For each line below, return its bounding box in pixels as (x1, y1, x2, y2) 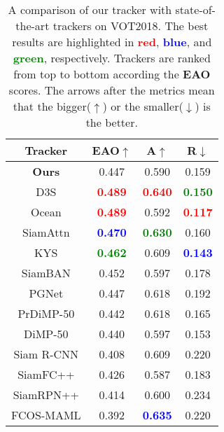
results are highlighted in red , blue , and (12, 34, 212, 50)
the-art (15, 18, 50, 34)
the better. (85, 114, 138, 130)
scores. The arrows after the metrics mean (8, 82, 215, 98)
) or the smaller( (102, 98, 183, 114)
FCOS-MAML (11, 407, 81, 423)
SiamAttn (22, 224, 70, 240)
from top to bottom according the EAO (13, 66, 211, 82)
